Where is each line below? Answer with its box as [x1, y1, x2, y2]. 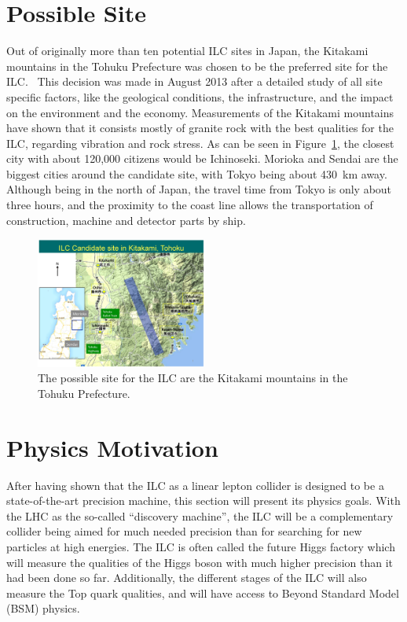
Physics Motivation [6, 431, 218, 463]
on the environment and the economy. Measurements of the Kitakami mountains [6, 104, 394, 120]
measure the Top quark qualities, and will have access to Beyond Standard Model [6, 584, 399, 601]
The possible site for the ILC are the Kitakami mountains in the [38, 370, 348, 386]
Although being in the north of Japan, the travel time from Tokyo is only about [6, 181, 392, 197]
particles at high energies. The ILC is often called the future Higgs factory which [6, 539, 395, 555]
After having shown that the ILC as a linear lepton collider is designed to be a [6, 477, 384, 493]
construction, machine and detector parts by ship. [6, 212, 246, 228]
